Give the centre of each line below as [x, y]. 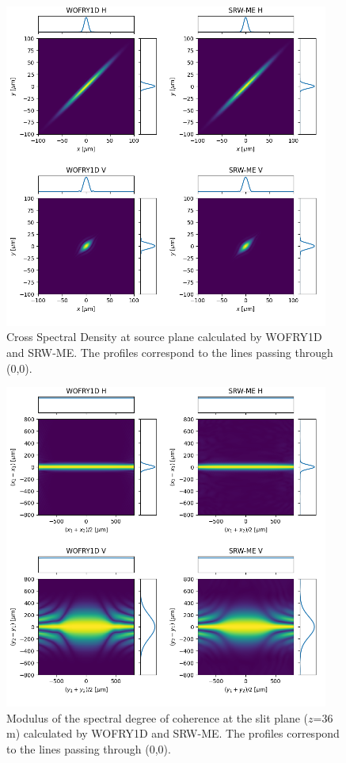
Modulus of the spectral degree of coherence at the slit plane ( [158, 717]
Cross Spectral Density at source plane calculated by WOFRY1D [164, 337]
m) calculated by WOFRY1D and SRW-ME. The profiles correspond [173, 733]
